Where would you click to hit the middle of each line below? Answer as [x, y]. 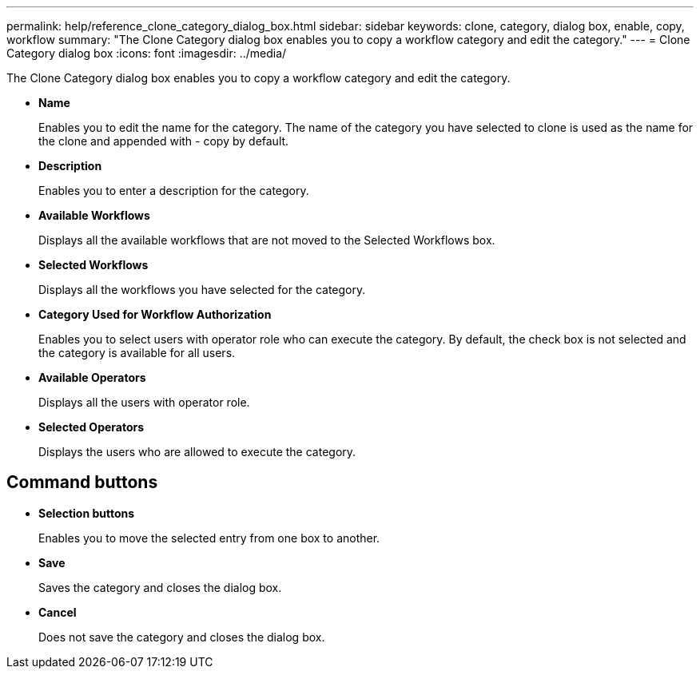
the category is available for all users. [137, 353]
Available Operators [92, 377]
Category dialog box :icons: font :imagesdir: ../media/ [147, 53]
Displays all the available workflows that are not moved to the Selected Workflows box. [267, 240]
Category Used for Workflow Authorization [155, 314]
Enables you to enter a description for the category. [174, 191]
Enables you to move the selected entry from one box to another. [209, 538]
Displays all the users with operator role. [144, 402]
